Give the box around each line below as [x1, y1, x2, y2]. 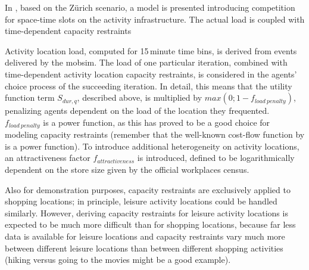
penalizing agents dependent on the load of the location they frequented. [5, 104, 270, 117]
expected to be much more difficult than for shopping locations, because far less [5, 218, 296, 231]
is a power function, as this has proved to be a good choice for [43, 116, 270, 128]
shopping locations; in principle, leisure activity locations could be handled [5, 195, 277, 207]
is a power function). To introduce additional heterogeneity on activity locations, [5, 139, 299, 152]
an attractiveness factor [5, 151, 90, 164]
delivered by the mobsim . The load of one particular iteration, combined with [5, 56, 288, 69]
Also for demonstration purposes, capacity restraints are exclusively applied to [5, 183, 291, 195]
